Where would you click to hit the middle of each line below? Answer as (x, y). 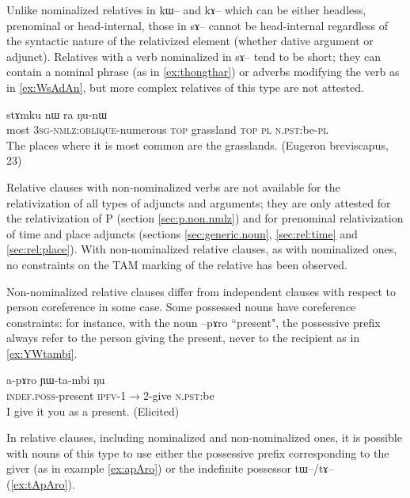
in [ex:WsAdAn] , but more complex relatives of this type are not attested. (185, 87)
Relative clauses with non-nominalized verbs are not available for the (173, 186)
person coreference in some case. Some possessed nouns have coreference (181, 307)
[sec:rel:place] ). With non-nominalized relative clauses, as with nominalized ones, (202, 249)
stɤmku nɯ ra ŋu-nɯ (57, 114)
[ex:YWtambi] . (42, 353)
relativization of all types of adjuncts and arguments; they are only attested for (199, 202)
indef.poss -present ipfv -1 (66, 395)
